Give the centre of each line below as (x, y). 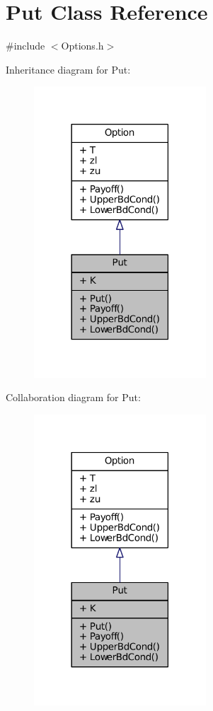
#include (25, 46)
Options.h (82, 46)
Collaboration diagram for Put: (73, 397)
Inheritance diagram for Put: (68, 69)
